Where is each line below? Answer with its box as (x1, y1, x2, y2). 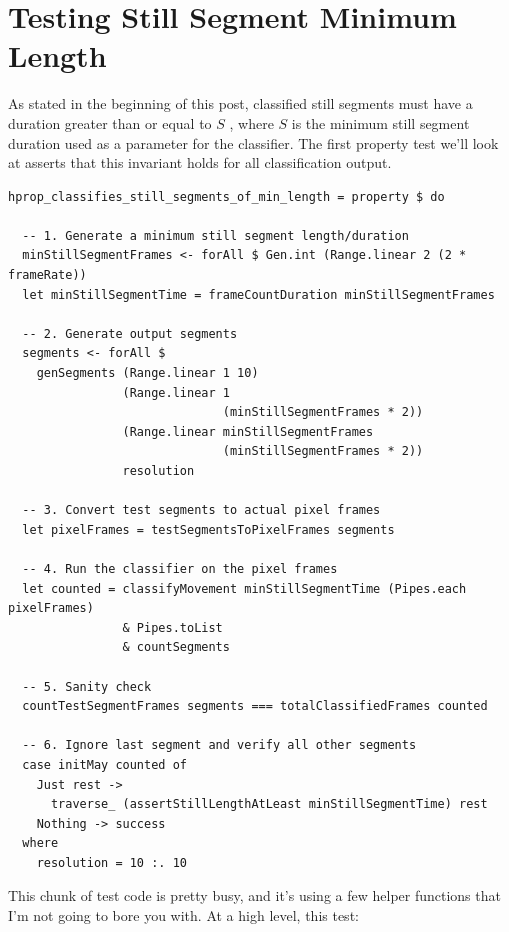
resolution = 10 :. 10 (36, 855, 187, 870)
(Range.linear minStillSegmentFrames (122, 424, 374, 439)
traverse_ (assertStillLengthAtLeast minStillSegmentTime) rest (50, 797, 488, 812)
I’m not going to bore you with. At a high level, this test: (8, 905, 359, 926)
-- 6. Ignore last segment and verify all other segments (22, 738, 417, 753)
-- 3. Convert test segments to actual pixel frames (22, 503, 381, 518)
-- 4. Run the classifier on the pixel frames (22, 561, 338, 576)
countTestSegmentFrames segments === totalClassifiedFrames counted (22, 699, 488, 714)
